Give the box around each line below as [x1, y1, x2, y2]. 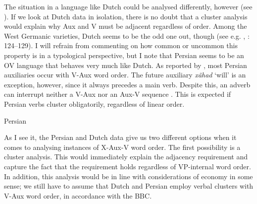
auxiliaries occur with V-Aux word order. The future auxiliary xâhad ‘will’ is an [4, 69, 246, 80]
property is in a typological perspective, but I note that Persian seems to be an [4, 50, 244, 60]
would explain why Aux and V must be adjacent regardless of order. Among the [4, 21, 247, 31]
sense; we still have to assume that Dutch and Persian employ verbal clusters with [4, 181, 254, 191]
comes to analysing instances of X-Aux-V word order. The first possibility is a [4, 141, 241, 152]
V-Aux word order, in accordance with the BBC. [4, 190, 152, 201]
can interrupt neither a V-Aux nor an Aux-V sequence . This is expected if [4, 89, 231, 99]
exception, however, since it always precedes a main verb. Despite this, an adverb [4, 79, 251, 89]
